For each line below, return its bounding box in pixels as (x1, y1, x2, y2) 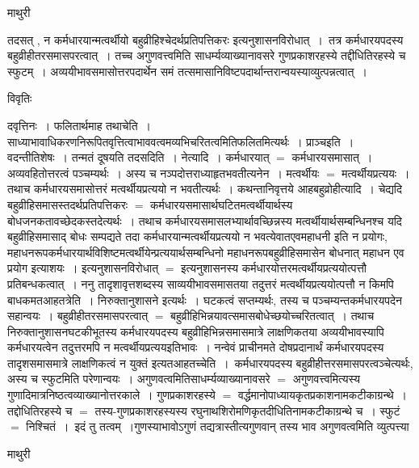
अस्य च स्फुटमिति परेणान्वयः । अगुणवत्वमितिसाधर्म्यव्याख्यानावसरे (7, 370, 270, 387)
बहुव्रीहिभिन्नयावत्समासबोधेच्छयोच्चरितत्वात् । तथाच (170, 307, 375, 324)
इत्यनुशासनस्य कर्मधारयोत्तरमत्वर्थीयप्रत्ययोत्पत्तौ (181, 259, 367, 276)
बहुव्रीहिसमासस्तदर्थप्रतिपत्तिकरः (7, 196, 128, 213)
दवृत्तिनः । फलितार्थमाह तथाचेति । (7, 116, 151, 133)
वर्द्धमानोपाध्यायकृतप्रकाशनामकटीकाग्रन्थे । (237, 386, 407, 403)
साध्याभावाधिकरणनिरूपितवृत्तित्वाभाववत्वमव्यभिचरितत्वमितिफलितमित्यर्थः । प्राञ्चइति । (7, 133, 354, 150)
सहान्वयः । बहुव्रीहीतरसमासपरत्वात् (7, 307, 149, 324)
